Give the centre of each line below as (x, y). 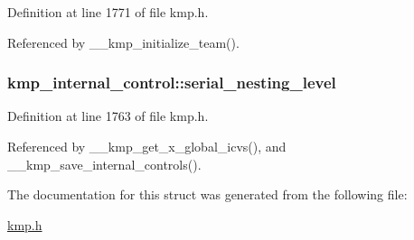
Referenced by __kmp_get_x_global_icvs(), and (147, 146)
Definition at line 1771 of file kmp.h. (108, 12)
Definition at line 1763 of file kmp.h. (108, 116)
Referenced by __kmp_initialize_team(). (123, 42)
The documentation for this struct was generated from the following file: (207, 194)
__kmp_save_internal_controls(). (104, 164)
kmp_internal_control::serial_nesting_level (172, 83)
